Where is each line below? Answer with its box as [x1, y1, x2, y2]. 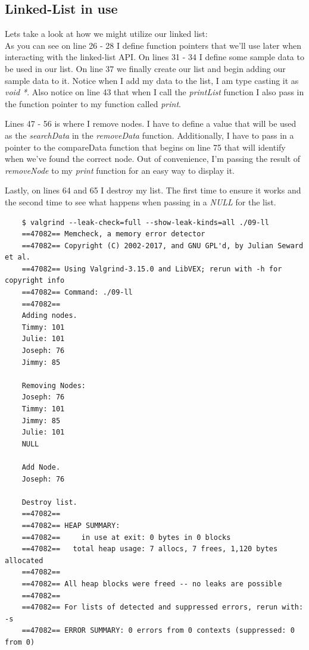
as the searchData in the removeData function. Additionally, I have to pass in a [5, 129, 294, 141]
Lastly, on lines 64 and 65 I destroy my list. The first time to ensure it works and [5, 184, 301, 196]
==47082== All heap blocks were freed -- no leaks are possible [21, 579, 282, 588]
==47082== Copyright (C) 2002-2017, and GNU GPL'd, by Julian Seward [21, 241, 304, 250]
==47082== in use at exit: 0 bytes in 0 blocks [21, 533, 231, 542]
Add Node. [21, 462, 61, 471]
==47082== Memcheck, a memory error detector [21, 230, 205, 239]
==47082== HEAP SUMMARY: [21, 521, 120, 530]
